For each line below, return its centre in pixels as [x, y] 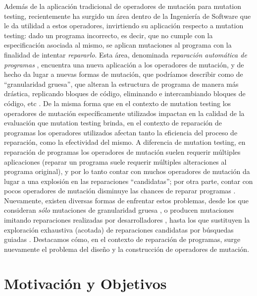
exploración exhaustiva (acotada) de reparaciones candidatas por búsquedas [119, 229]
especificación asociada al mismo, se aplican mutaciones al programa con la [118, 45]
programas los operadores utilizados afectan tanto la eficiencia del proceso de [121, 132]
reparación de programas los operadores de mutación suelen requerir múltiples [122, 151]
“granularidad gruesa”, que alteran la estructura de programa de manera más [121, 84]
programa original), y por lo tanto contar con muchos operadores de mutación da [127, 171]
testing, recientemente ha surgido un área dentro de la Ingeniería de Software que [128, 16]
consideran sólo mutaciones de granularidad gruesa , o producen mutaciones [119, 210]
